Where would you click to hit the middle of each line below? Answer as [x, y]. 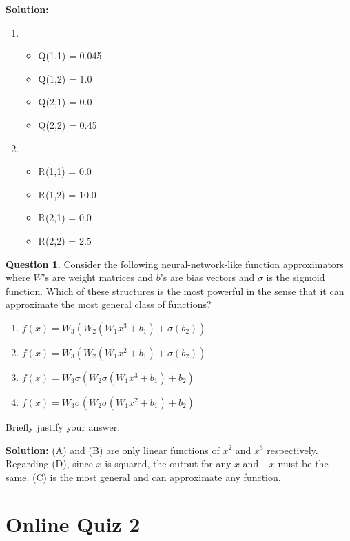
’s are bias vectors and [207, 277]
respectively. [292, 450]
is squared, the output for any [168, 463]
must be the [303, 463]
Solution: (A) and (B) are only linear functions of [113, 450]
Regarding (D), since [49, 463]
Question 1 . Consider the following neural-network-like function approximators [175, 264]
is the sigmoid [296, 277]
